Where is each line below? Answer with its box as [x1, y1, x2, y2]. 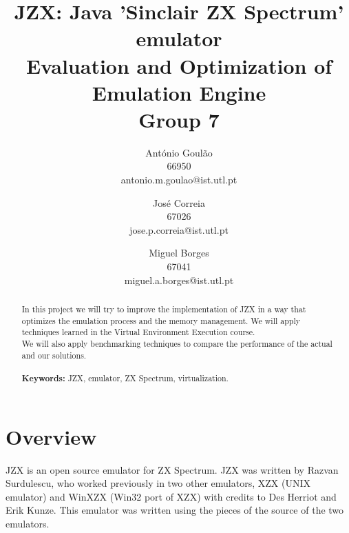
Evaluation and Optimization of [25, 51, 332, 79]
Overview [6, 422, 97, 450]
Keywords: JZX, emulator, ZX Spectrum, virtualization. [21, 372, 229, 384]
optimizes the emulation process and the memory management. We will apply [21, 314, 300, 326]
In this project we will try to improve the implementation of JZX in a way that [21, 303, 306, 315]
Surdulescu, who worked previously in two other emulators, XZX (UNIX [6, 476, 310, 490]
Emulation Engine [92, 78, 266, 106]
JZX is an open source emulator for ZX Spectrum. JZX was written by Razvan [6, 462, 339, 476]
